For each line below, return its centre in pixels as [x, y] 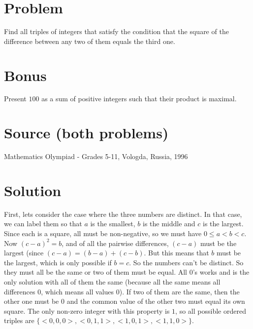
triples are [19, 320]
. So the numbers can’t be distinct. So [186, 262]
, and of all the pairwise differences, [115, 243]
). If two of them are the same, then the [179, 291]
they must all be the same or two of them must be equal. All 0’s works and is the [127, 272]
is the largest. [223, 224]
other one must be [32, 301]
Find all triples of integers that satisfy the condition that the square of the [116, 31]
